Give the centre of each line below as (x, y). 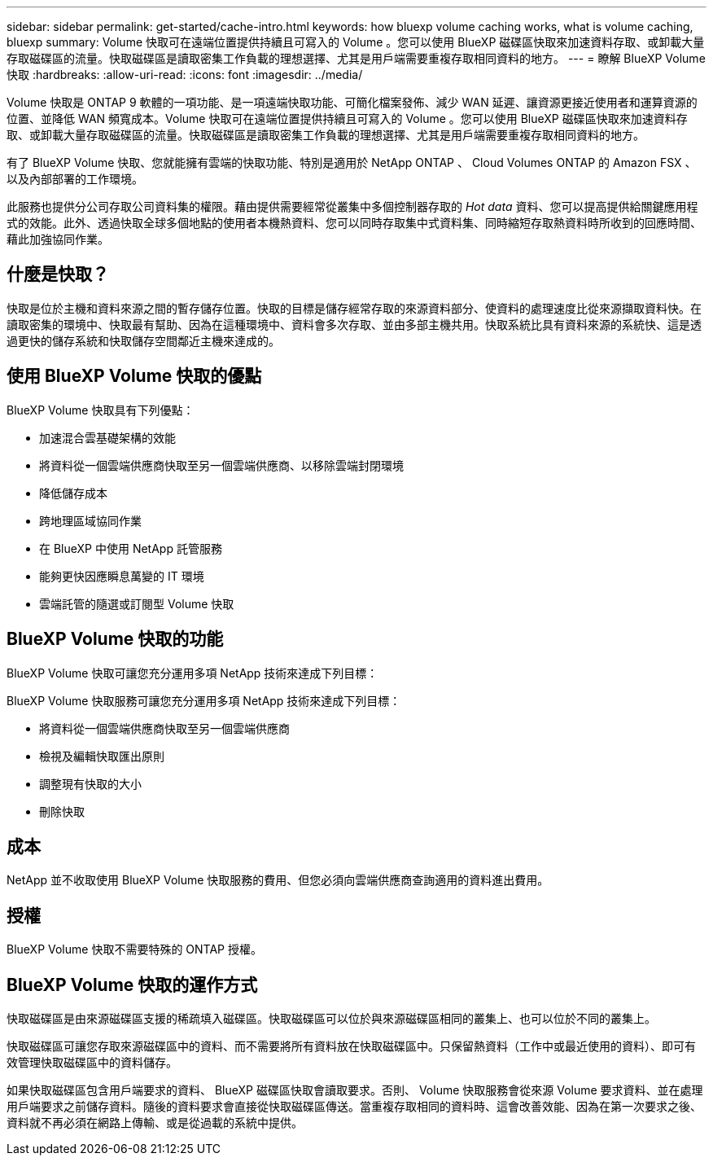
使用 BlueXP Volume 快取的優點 (134, 376)
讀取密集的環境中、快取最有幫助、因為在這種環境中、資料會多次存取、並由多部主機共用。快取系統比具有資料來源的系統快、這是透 (354, 324)
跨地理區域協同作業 (90, 520)
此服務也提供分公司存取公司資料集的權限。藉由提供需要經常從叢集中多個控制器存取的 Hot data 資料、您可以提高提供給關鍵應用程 (352, 206)
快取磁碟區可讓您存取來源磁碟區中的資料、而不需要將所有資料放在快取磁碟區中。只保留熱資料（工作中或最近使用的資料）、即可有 (351, 1046)
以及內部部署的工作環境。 (75, 179)
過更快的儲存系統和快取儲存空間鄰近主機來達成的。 (143, 340)
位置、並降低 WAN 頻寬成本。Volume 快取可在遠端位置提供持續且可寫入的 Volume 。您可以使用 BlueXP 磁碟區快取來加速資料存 (347, 118)
